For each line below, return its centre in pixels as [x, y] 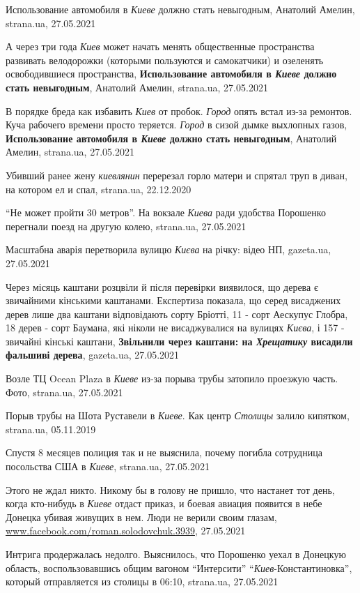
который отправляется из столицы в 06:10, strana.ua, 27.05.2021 [142, 581]
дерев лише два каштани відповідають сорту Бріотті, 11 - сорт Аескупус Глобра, [177, 314]
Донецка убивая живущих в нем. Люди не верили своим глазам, [141, 517]
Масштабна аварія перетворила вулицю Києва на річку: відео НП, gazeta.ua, [169, 249]
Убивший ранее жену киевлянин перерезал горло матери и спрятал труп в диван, [177, 175]
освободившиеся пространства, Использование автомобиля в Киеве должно [171, 74]
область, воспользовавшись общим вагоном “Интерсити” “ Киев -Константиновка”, [179, 568]
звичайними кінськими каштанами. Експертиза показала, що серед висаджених [173, 300]
